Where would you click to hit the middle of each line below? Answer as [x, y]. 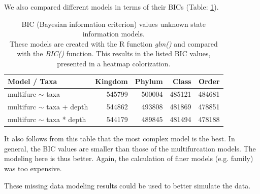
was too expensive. [33, 168]
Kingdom [111, 81]
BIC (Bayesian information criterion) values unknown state [113, 24]
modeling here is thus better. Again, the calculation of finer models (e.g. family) [129, 158]
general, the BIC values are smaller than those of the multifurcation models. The [130, 148]
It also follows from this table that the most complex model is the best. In [120, 139]
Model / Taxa [32, 81]
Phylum [149, 81]
